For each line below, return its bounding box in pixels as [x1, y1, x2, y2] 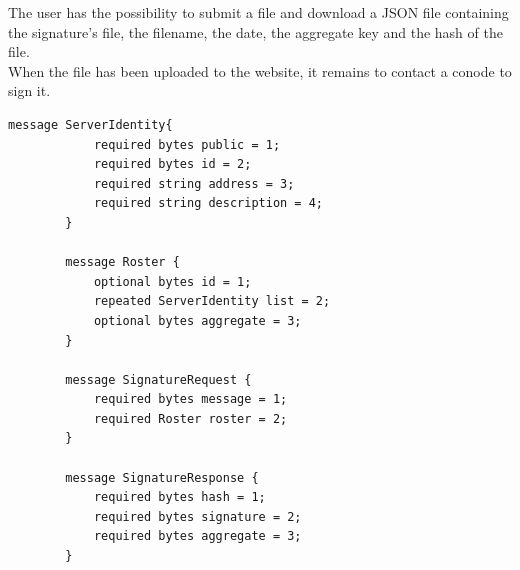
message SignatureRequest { [65, 372, 252, 387]
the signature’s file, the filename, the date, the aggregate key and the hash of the [8, 21, 503, 42]
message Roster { [65, 255, 180, 270]
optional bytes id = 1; [93, 274, 252, 289]
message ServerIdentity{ [8, 117, 173, 132]
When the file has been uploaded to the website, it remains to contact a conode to [8, 60, 512, 81]
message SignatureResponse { [65, 470, 259, 485]
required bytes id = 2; [93, 157, 252, 172]
